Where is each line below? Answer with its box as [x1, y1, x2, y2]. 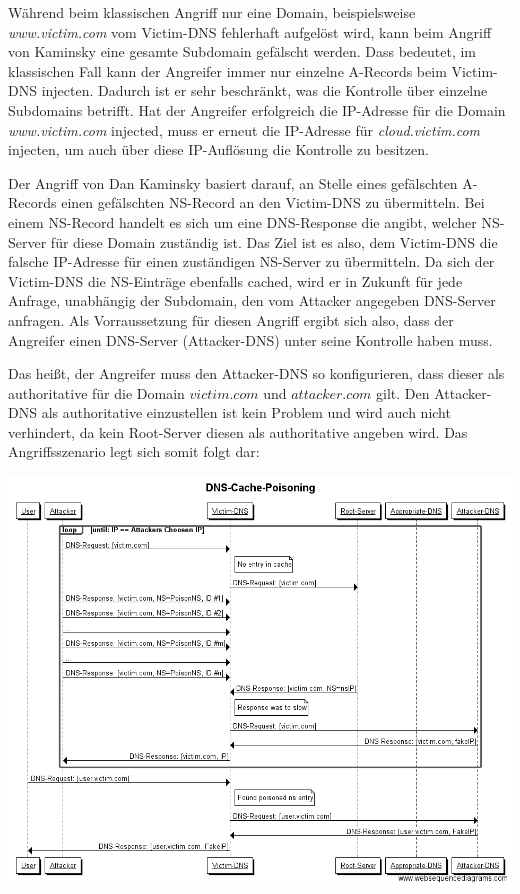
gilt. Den [376, 382, 430, 403]
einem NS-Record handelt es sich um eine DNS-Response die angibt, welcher [8, 211, 477, 232]
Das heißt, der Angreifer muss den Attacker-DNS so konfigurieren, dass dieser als [8, 363, 505, 384]
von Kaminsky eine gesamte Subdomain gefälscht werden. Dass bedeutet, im [8, 41, 477, 62]
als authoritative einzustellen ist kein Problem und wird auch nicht [41, 402, 451, 423]
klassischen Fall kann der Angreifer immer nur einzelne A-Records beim [8, 60, 447, 81]
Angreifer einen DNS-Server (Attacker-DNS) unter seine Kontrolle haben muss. [8, 329, 493, 350]
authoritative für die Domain [8, 382, 185, 403]
